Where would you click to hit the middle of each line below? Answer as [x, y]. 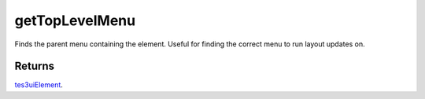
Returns [35, 66]
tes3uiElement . [39, 85]
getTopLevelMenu [75, 20]
